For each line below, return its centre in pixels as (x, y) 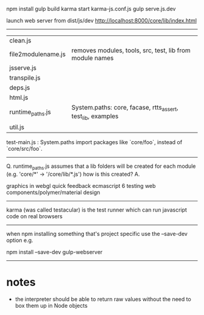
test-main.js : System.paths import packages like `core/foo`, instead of (94, 142)
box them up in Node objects (51, 306)
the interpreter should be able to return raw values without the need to (103, 299)
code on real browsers (34, 216)
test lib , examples (95, 117)
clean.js (20, 40)
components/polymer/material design (53, 192)
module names (93, 58)
